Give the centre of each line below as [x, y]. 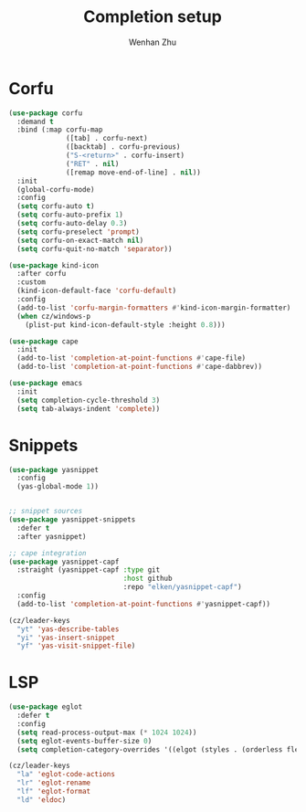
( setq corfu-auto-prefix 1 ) [70, 215]
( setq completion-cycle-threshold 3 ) [89, 400]
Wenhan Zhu [153, 42]
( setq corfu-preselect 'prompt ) [79, 232]
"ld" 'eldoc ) [42, 800]
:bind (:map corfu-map [60, 130]
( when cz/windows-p [54, 316]
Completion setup [153, 17]
